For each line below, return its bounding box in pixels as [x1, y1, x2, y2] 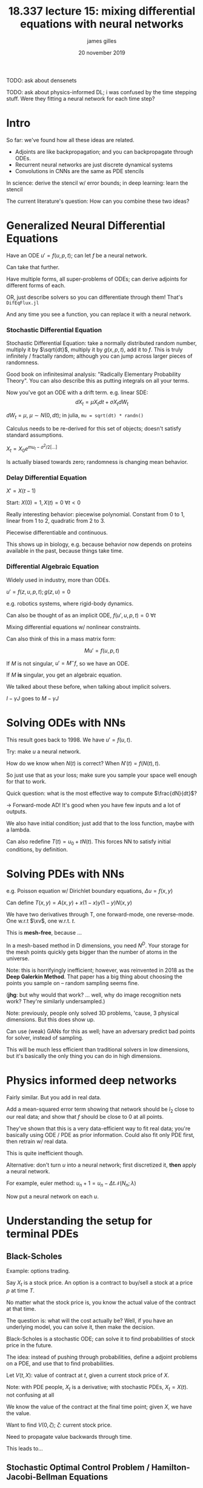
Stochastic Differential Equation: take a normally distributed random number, [6, 340, 197, 347]
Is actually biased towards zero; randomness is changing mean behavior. [6, 459, 188, 466]
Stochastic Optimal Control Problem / [6, 1462, 150, 1473]
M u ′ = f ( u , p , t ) [84, 647, 120, 654]
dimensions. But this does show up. [6, 1015, 95, 1023]
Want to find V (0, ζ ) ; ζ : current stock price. [6, 1421, 112, 1428]
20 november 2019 [78, 49, 125, 56]
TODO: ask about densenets [6, 77, 77, 84]
